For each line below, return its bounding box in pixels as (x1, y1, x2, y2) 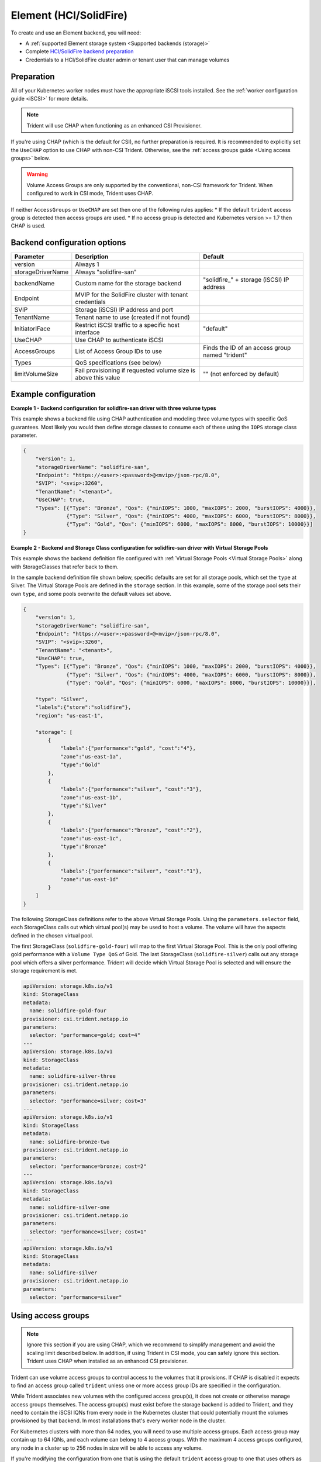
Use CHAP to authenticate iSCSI (75, 336, 164, 344)
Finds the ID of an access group (202, 344, 291, 352)
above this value (75, 374, 120, 382)
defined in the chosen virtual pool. (11, 932, 94, 939)
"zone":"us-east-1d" (60, 876, 119, 882)
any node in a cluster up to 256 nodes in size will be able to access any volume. (11, 1444, 203, 1451)
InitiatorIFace (14, 325, 51, 333)
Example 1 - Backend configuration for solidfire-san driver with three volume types (11, 404, 216, 412)
